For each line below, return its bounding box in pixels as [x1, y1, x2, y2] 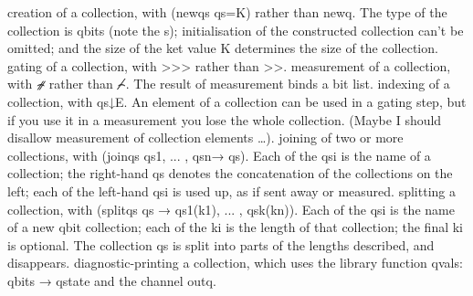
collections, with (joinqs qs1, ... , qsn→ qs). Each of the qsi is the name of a [7, 145, 431, 164]
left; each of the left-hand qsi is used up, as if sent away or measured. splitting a [7, 181, 456, 200]
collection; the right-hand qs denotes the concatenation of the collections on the [7, 164, 453, 183]
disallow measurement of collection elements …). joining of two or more [7, 128, 404, 147]
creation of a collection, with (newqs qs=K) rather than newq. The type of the [7, 3, 447, 21]
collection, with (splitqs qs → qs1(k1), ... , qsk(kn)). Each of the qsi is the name [7, 199, 455, 218]
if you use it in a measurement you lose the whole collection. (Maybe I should [7, 110, 442, 129]
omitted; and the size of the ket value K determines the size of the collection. [7, 38, 438, 58]
